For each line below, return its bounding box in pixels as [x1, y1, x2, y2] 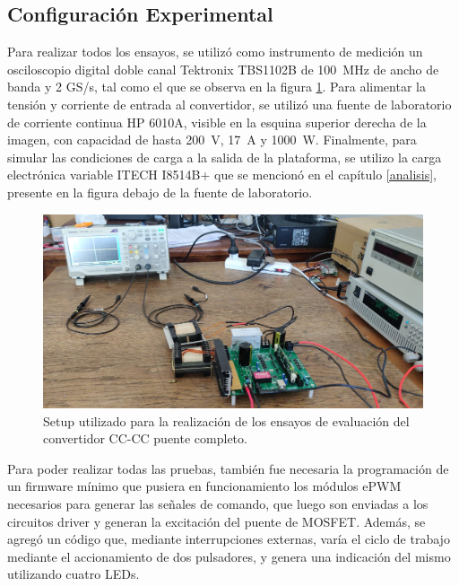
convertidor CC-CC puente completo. [43, 429, 247, 448]
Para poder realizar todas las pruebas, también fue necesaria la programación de [7, 459, 449, 477]
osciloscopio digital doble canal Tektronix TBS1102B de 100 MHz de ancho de [7, 59, 439, 78]
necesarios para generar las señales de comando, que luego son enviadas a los [7, 494, 429, 513]
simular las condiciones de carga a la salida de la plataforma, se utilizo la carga [7, 147, 442, 166]
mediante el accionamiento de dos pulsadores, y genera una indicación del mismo [7, 547, 451, 565]
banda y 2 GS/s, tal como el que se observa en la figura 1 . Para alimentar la [7, 77, 426, 96]
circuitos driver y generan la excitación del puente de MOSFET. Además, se [7, 512, 426, 530]
